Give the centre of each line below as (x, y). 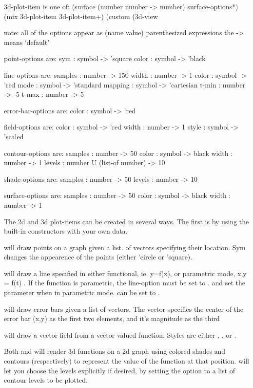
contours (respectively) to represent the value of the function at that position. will (126, 361)
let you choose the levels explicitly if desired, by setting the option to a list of (120, 370)
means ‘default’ (27, 42)
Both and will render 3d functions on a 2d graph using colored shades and (115, 351)
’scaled (14, 136)
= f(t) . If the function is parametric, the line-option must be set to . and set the (125, 283)
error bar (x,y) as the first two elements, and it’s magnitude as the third (112, 318)
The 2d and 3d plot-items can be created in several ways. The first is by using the (126, 221)
